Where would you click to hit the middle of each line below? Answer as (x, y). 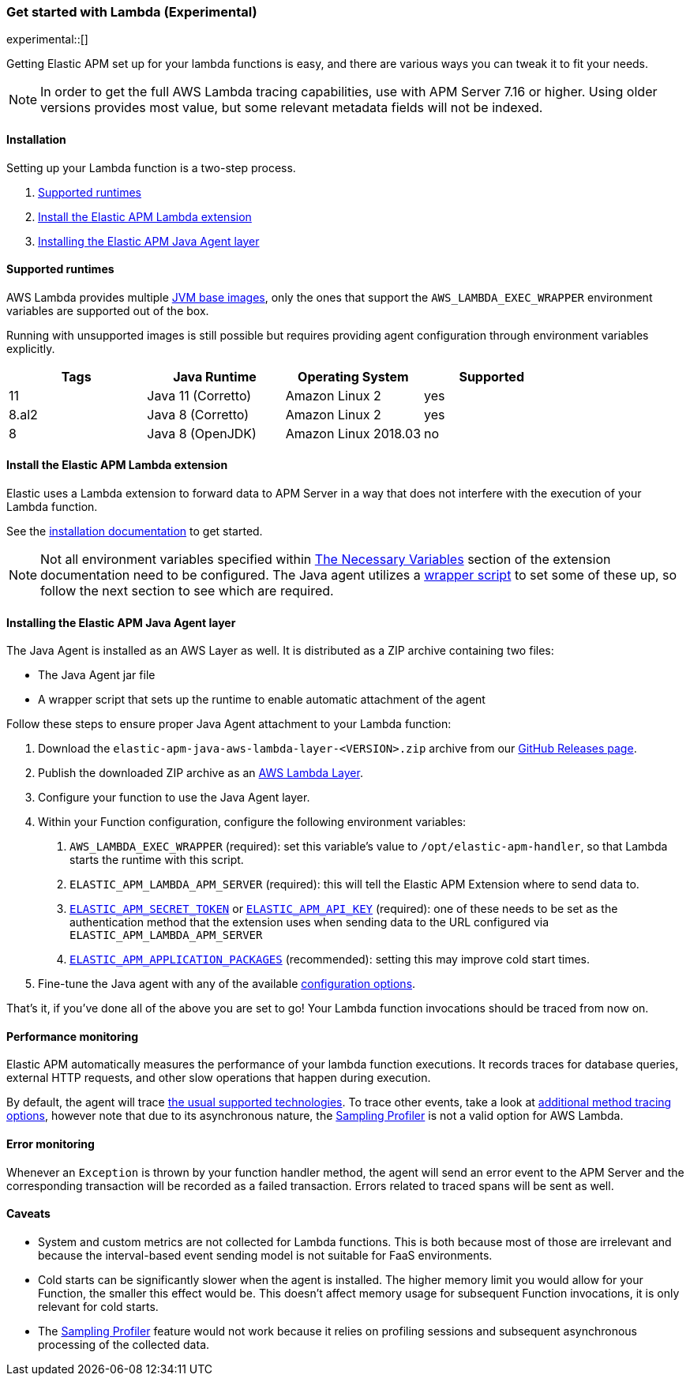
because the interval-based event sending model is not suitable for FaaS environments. (265, 1255)
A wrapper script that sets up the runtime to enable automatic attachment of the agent (262, 700)
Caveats (28, 1214)
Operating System (353, 376)
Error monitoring (51, 1144)
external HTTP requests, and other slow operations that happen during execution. (219, 1078)
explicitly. (31, 348)
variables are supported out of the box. (108, 310)
